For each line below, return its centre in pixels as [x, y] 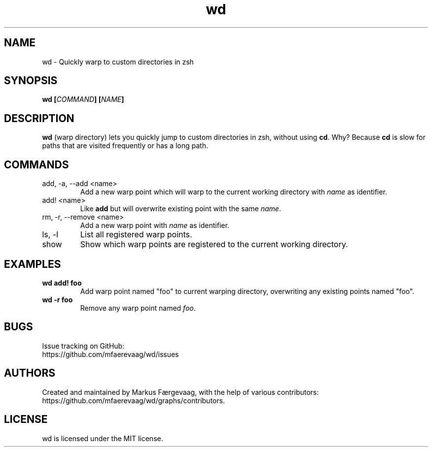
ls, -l [50, 235]
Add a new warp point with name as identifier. [155, 225]
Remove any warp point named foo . [138, 308]
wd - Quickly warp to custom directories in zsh [118, 62]
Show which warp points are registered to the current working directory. [214, 244]
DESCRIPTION [39, 118]
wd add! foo [62, 283]
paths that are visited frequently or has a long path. [125, 146]
